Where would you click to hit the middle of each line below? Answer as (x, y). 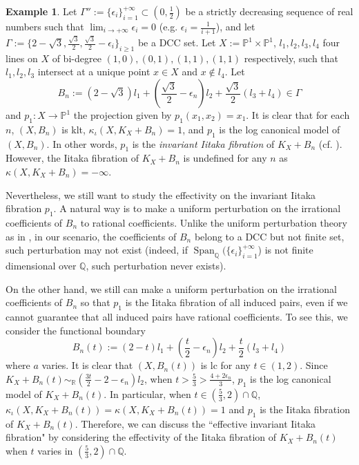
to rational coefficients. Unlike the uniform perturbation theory (214, 222)
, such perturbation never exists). (156, 265)
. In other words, (82, 143)
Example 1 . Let (41, 11)
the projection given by (123, 115)
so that (95, 302)
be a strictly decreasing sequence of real (269, 11)
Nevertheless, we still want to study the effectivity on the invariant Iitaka (161, 194)
